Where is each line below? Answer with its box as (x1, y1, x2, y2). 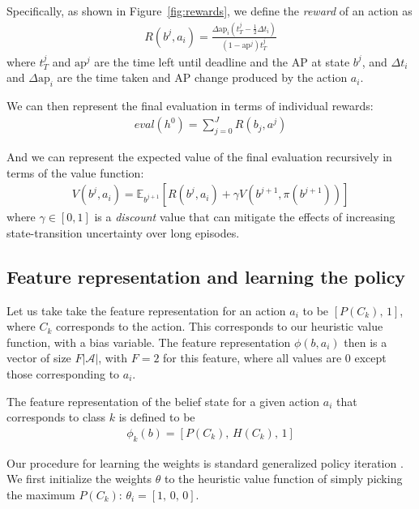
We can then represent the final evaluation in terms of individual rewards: (6, 97, 374, 114)
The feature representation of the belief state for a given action (6, 392, 320, 409)
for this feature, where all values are (163, 349, 342, 366)
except (354, 349, 387, 366)
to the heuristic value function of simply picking (164, 470, 403, 487)
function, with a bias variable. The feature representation (6, 333, 291, 350)
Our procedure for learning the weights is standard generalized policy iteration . (6, 454, 404, 471)
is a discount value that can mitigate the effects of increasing (94, 208, 395, 225)
